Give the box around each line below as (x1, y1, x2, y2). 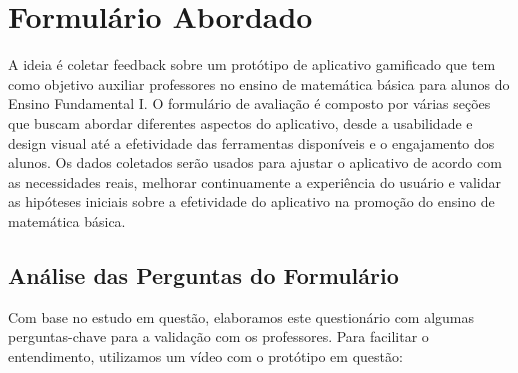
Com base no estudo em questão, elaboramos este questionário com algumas (8, 306, 475, 327)
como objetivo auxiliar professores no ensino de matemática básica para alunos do (8, 73, 510, 94)
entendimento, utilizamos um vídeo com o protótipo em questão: (8, 345, 403, 366)
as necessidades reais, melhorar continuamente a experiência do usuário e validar (8, 171, 501, 192)
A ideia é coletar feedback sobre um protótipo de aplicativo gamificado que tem (8, 54, 496, 75)
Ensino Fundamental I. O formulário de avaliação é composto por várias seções (8, 93, 491, 114)
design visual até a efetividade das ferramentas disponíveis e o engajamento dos (8, 132, 495, 153)
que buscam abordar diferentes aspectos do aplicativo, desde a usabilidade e (8, 112, 473, 133)
